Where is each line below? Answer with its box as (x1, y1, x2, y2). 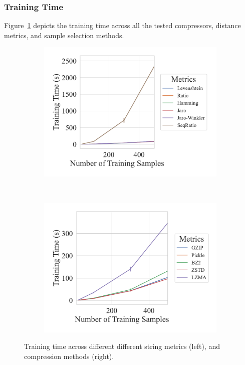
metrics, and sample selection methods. (4, 30, 124, 40)
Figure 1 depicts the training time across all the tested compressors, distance (4, 20, 241, 31)
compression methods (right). (24, 350, 114, 361)
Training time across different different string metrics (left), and (24, 341, 220, 351)
